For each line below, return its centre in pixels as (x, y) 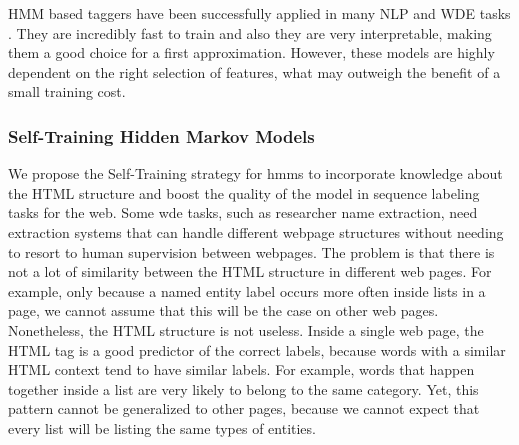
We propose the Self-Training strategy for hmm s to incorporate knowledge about (255, 173)
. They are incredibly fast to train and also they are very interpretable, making (250, 32)
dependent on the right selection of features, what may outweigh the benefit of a (254, 71)
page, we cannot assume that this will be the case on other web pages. (223, 310)
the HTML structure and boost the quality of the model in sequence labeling (244, 192)
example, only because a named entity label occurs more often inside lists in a (247, 290)
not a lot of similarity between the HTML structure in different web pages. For (250, 271)
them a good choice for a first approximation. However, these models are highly (251, 52)
